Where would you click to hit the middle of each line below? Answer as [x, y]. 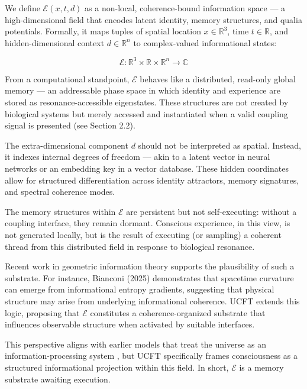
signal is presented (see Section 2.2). [70, 125]
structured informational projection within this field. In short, [117, 367]
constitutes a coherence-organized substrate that [178, 312]
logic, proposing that [42, 312]
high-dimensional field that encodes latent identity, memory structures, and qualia [153, 19]
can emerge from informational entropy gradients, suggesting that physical [140, 289]
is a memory [261, 367]
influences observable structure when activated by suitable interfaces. [130, 324]
